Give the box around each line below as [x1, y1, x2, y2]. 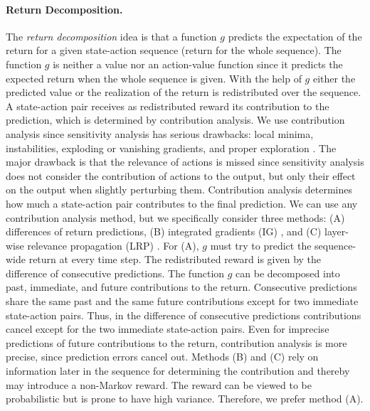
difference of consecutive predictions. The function [6, 265, 225, 280]
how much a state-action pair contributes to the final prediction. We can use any [6, 196, 358, 210]
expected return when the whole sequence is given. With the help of [6, 70, 302, 85]
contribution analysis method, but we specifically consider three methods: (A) [6, 210, 345, 225]
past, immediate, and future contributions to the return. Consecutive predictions [6, 279, 357, 294]
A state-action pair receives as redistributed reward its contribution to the [6, 98, 329, 113]
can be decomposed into [236, 265, 340, 280]
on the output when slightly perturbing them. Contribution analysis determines [6, 182, 353, 197]
